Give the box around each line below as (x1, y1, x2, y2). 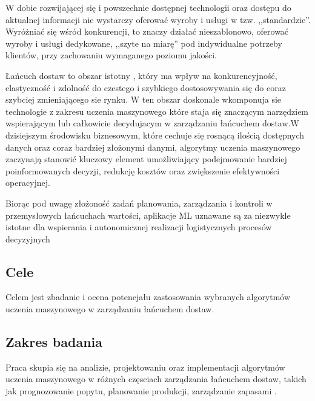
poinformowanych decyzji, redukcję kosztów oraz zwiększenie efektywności (5, 164, 280, 177)
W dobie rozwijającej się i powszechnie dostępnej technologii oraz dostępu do (5, 1, 291, 13)
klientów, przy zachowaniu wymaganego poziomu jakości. (5, 49, 217, 61)
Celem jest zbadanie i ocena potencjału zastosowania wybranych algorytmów (5, 290, 291, 303)
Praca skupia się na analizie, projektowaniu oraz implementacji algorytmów (5, 360, 285, 373)
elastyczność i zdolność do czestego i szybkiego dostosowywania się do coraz (5, 81, 286, 94)
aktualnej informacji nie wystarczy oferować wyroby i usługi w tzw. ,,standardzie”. (5, 13, 311, 26)
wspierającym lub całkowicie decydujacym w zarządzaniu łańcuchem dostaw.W (5, 117, 299, 129)
